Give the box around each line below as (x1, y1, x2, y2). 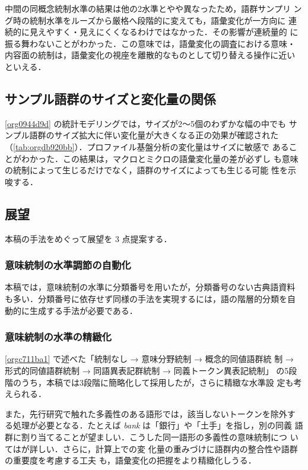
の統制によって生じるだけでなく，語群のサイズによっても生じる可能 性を (5, 164, 288, 176)
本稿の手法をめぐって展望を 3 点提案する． (5, 232, 172, 244)
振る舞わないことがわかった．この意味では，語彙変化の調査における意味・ (5, 37, 296, 49)
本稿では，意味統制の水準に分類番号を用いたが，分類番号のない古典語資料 (5, 281, 296, 293)
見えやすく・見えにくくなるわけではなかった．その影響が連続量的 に (29, 26, 299, 38)
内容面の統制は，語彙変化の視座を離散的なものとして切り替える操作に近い (5, 49, 296, 61)
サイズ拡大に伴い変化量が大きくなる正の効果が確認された (54, 129, 279, 141)
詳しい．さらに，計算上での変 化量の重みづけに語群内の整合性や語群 (29, 442, 298, 455)
